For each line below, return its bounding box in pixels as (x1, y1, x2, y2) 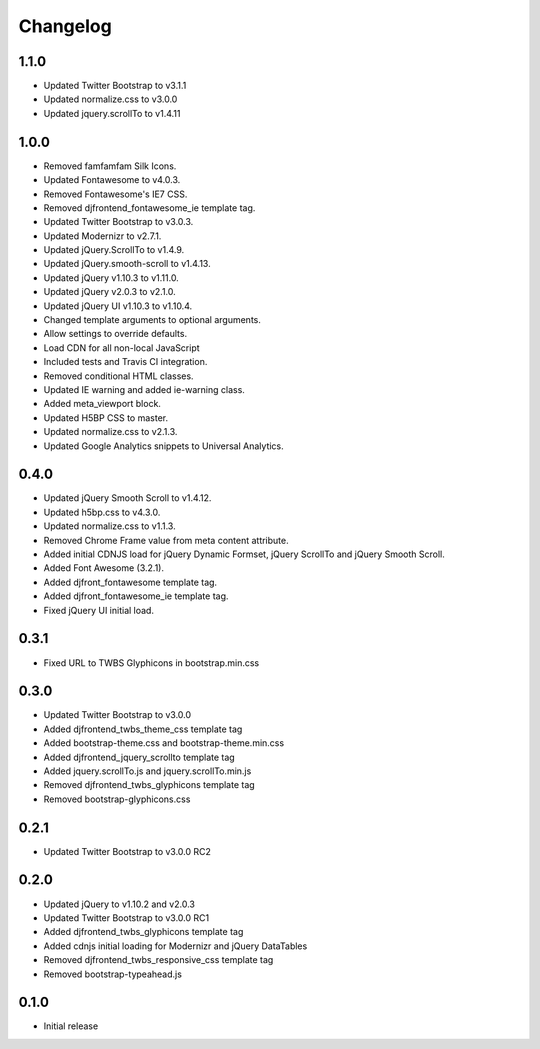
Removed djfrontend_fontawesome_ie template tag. (43, 201, 256, 214)
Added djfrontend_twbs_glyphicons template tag (43, 926, 244, 938)
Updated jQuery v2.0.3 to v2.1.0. (43, 286, 177, 298)
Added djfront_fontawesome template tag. (43, 576, 218, 588)
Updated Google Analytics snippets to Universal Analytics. (43, 440, 284, 452)
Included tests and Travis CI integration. (43, 356, 208, 368)
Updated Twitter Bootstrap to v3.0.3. (43, 216, 194, 228)
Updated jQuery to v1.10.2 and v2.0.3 (43, 898, 195, 910)
